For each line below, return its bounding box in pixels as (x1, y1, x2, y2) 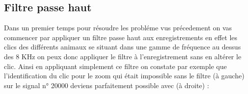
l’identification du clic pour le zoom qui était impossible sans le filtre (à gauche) (4, 70, 245, 81)
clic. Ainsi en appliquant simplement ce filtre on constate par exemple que (4, 61, 227, 71)
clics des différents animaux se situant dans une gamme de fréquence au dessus (4, 42, 241, 52)
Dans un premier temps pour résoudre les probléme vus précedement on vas (4, 23, 232, 33)
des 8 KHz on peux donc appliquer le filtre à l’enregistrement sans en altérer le (4, 51, 242, 61)
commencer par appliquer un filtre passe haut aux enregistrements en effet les (4, 32, 238, 42)
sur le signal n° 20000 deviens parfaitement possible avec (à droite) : (4, 80, 209, 90)
